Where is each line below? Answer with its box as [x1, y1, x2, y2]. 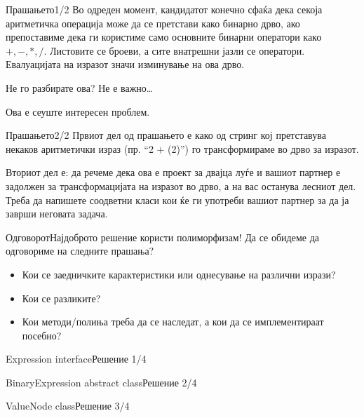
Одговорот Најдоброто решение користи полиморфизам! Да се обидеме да [6, 229, 319, 244]
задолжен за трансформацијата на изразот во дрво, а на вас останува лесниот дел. [6, 178, 356, 193]
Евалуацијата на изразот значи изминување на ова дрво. [6, 57, 245, 72]
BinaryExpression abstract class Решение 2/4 [6, 375, 197, 389]
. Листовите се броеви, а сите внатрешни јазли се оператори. [43, 43, 305, 58]
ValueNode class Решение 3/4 [6, 398, 130, 413]
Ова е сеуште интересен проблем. [6, 104, 150, 119]
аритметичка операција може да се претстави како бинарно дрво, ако [6, 15, 300, 30]
